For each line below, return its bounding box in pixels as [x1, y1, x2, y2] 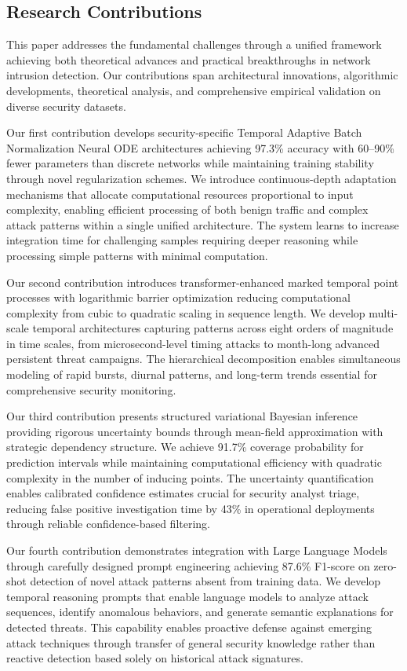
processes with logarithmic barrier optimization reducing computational [6, 289, 351, 306]
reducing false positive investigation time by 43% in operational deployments [6, 500, 375, 516]
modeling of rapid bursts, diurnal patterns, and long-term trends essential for [6, 366, 377, 383]
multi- [369, 304, 398, 321]
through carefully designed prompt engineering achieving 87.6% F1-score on [6, 557, 370, 574]
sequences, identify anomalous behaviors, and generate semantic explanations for [6, 603, 394, 620]
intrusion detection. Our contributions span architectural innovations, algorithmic [6, 67, 398, 83]
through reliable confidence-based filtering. [6, 515, 211, 532]
